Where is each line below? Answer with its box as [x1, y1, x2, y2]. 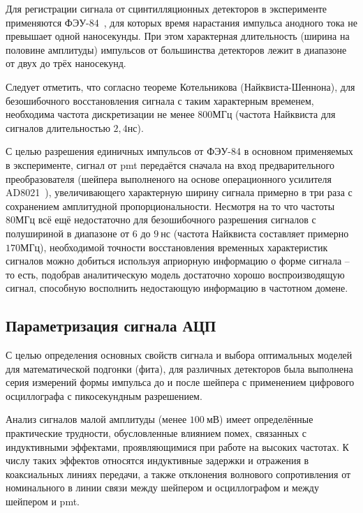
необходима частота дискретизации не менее [6, 107, 195, 121]
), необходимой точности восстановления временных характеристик [40, 239, 328, 254]
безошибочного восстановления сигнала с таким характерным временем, [6, 93, 314, 107]
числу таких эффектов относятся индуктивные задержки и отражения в [6, 453, 309, 468]
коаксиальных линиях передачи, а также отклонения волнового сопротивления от [6, 466, 351, 481]
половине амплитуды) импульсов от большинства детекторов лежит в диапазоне [6, 42, 347, 57]
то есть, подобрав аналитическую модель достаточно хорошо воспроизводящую [6, 267, 345, 281]
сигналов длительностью [6, 120, 110, 135]
